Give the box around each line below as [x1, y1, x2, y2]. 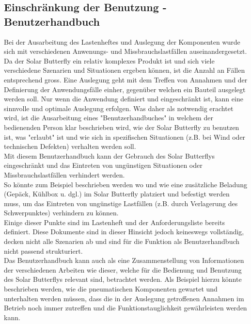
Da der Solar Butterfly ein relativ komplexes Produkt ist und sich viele [4, 55, 215, 65]
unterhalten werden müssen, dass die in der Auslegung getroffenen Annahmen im [4, 293, 244, 303]
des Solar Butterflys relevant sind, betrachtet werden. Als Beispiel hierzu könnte [4, 274, 242, 284]
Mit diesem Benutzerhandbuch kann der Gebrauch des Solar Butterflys [4, 150, 215, 161]
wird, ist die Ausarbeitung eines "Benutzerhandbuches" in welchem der [4, 113, 213, 123]
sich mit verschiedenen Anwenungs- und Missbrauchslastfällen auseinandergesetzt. [4, 46, 247, 56]
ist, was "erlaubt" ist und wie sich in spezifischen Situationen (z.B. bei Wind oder [4, 131, 246, 142]
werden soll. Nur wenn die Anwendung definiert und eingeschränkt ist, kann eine [4, 94, 243, 104]
